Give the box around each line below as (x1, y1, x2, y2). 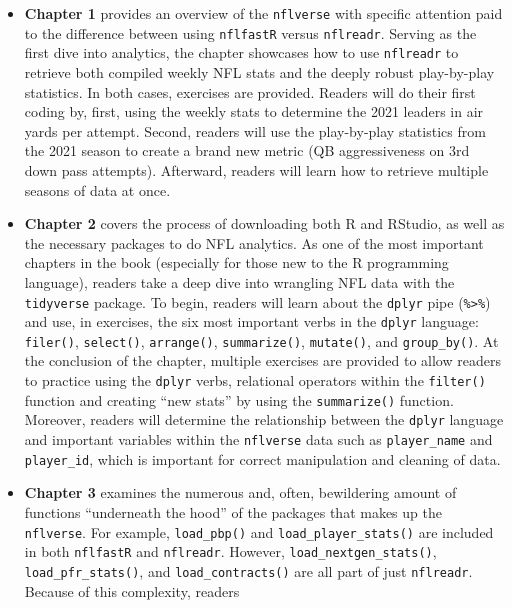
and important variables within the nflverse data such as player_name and (24, 429, 493, 450)
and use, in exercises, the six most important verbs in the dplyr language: (24, 311, 479, 332)
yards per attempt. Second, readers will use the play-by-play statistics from (24, 120, 486, 141)
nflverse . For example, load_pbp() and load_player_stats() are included (24, 521, 494, 542)
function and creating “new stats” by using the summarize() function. (24, 389, 454, 410)
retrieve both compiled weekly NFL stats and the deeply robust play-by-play (24, 61, 495, 82)
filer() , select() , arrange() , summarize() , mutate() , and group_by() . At (24, 330, 499, 351)
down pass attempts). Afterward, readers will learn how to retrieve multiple (24, 159, 489, 180)
